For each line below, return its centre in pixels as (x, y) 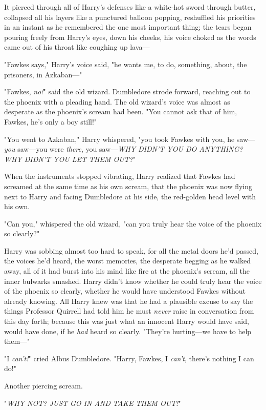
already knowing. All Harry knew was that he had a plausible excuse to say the (129, 301)
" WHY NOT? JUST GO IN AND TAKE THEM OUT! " (93, 403)
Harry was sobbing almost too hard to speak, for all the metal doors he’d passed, (131, 250)
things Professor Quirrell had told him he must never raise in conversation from (129, 311)
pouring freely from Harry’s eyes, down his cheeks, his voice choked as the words (130, 37)
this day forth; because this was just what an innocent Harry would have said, (127, 321)
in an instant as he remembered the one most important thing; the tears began (128, 27)
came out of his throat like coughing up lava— (77, 47)
